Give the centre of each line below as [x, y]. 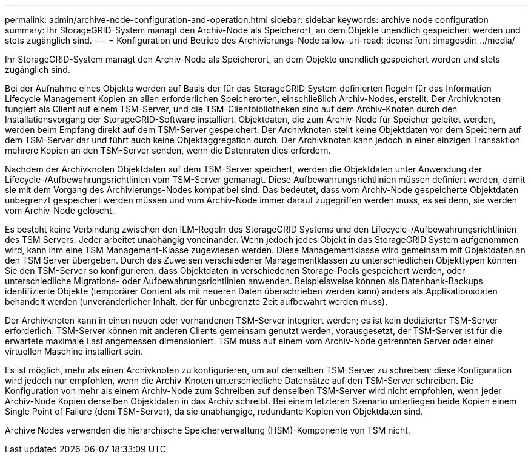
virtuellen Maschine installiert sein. [74, 351]
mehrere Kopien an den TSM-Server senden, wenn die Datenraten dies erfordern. [168, 150]
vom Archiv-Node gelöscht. [60, 210]
